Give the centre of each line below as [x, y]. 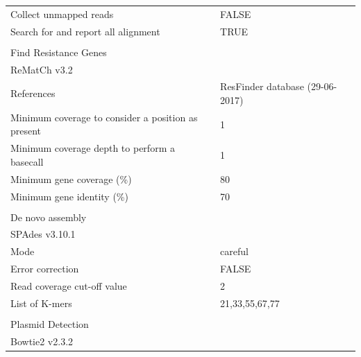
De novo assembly [49, 217]
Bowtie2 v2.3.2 [42, 341]
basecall [27, 161]
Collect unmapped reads [62, 14]
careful [234, 251]
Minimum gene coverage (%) [71, 178]
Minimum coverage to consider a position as [104, 117]
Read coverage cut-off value [69, 286]
